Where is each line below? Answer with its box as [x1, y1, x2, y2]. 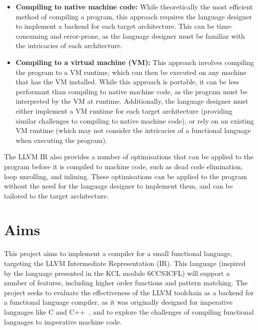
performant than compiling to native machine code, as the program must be [15, 86, 248, 96]
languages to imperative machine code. [4, 316, 122, 327]
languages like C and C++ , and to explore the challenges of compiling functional [4, 306, 254, 317]
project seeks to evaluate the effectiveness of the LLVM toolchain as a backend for [4, 287, 254, 297]
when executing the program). [15, 134, 107, 145]
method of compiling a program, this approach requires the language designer [15, 11, 252, 21]
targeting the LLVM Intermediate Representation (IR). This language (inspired [4, 258, 246, 268]
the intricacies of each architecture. [15, 40, 122, 51]
